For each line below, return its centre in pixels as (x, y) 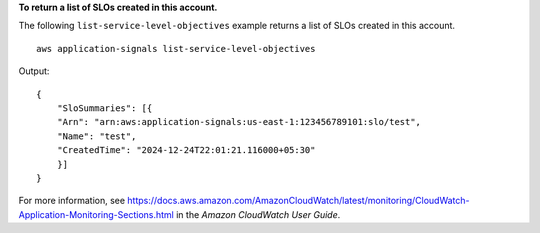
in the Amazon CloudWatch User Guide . (258, 214)
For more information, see (71, 201)
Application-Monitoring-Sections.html (96, 214)
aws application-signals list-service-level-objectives (176, 48)
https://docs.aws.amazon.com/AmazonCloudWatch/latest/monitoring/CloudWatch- (298, 201)
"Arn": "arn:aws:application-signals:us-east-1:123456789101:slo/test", (239, 122)
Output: (34, 71)
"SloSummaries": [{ (104, 108)
